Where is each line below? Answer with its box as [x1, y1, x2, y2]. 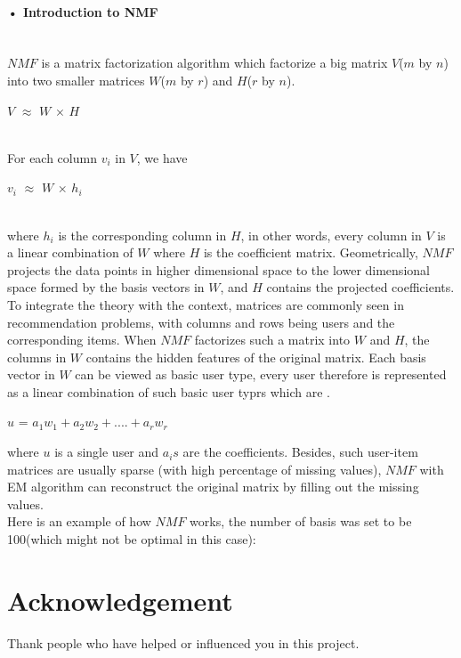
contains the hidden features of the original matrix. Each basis [85, 347, 426, 366]
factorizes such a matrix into [194, 330, 351, 349]
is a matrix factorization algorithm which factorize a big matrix [41, 53, 388, 72]
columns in [7, 347, 67, 366]
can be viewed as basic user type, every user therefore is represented [75, 365, 447, 384]
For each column [7, 148, 97, 167]
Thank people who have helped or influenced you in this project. [7, 633, 360, 652]
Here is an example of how [7, 512, 151, 531]
